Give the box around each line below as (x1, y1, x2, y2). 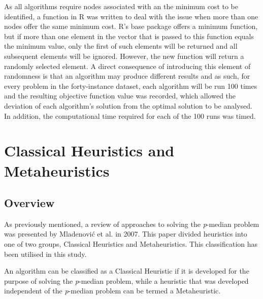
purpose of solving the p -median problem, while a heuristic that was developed (4, 275, 249, 286)
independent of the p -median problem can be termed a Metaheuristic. (4, 285, 221, 296)
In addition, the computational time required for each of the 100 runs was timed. (4, 110, 256, 121)
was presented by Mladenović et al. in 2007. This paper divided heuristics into (4, 228, 247, 239)
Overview (4, 195, 55, 211)
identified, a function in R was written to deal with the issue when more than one (4, 11, 258, 21)
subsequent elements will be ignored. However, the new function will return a (4, 50, 244, 61)
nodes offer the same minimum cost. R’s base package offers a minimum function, (4, 21, 258, 31)
